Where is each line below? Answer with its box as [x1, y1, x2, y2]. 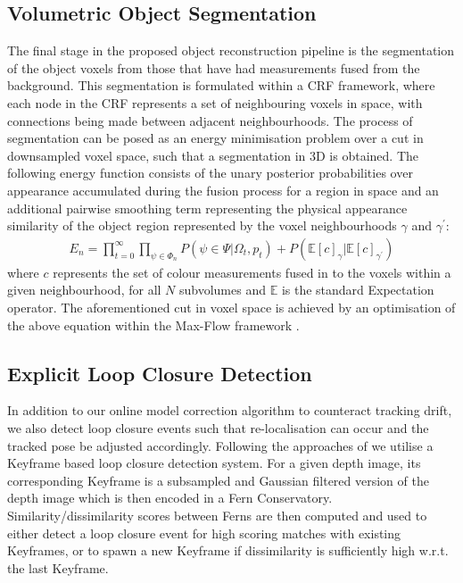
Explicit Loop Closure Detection [7, 359, 312, 387]
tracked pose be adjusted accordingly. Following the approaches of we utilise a [7, 436, 434, 454]
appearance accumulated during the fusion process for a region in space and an [7, 180, 439, 199]
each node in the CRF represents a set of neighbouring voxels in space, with [7, 93, 423, 112]
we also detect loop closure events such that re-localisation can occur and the [7, 418, 429, 437]
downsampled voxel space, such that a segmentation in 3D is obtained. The [7, 146, 418, 164]
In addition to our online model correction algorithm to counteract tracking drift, [7, 401, 452, 420]
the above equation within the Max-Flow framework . [7, 315, 300, 334]
